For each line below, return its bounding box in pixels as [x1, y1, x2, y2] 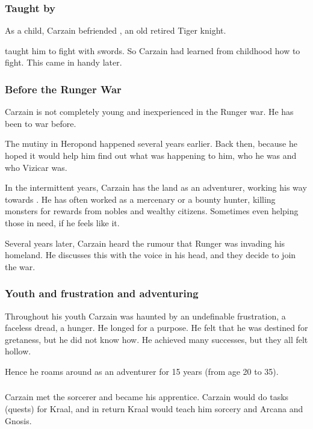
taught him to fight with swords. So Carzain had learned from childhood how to [5, 44, 300, 57]
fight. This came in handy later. [5, 56, 122, 69]
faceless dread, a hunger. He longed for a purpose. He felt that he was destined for [5, 321, 308, 334]
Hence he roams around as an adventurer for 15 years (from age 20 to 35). [5, 365, 279, 377]
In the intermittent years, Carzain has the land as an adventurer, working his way [5, 181, 307, 194]
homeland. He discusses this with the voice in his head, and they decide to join [5, 248, 296, 261]
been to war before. [5, 117, 76, 129]
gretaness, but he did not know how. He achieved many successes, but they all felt [5, 333, 308, 345]
